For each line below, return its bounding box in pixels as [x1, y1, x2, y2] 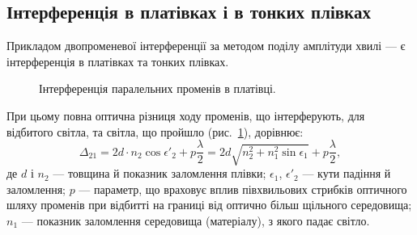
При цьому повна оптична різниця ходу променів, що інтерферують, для [6, 107, 365, 124]
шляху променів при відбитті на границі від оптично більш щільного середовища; [6, 196, 412, 213]
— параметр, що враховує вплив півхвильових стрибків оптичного [79, 180, 407, 197]
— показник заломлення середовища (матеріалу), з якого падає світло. [21, 212, 370, 229]
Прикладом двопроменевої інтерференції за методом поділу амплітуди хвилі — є [6, 37, 406, 54]
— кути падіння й [302, 165, 391, 182]
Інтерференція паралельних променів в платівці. [39, 80, 276, 97]
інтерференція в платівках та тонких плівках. [6, 52, 229, 69]
